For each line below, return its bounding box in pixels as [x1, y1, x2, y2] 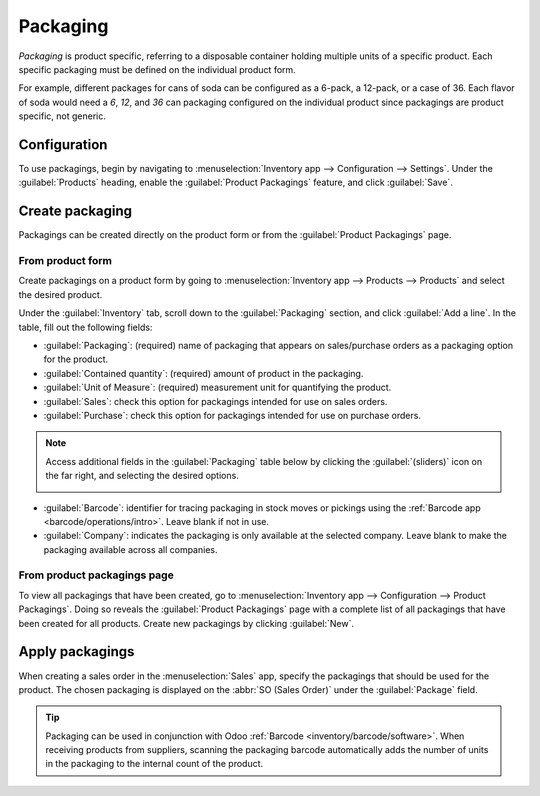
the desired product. [18, 288, 103, 300]
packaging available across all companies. [43, 543, 218, 555]
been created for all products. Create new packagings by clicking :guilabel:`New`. [18, 617, 355, 629]
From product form [18, 254, 112, 268]
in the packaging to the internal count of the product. [45, 758, 264, 770]
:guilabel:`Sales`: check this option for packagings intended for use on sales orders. [43, 395, 388, 407]
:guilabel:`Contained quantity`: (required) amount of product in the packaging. [43, 367, 364, 379]
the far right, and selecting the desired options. [45, 470, 239, 482]
